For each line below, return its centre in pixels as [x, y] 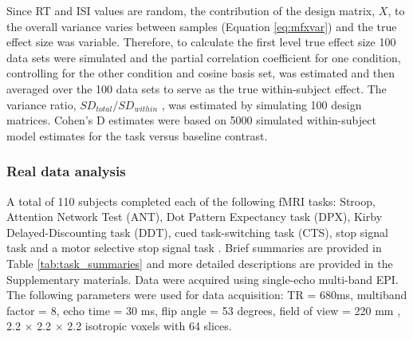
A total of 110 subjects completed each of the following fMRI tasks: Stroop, [191, 201]
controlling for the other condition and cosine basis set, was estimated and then [201, 73]
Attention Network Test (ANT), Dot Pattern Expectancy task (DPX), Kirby [195, 217]
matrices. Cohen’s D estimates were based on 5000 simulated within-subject [191, 120]
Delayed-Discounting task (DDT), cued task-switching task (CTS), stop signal [197, 232]
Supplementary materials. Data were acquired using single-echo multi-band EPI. [203, 279]
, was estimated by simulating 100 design [262, 104]
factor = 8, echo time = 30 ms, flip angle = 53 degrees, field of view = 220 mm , [204, 310]
